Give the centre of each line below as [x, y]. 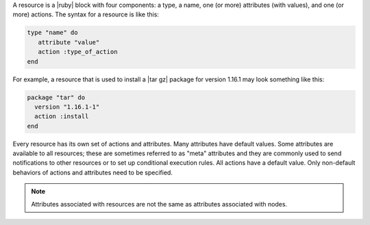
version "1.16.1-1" [67, 107]
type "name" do [52, 33]
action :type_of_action [78, 52]
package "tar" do [56, 97]
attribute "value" [69, 42]
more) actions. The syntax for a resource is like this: [86, 14]
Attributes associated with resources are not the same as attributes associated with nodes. [159, 204]
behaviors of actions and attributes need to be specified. [92, 172]
